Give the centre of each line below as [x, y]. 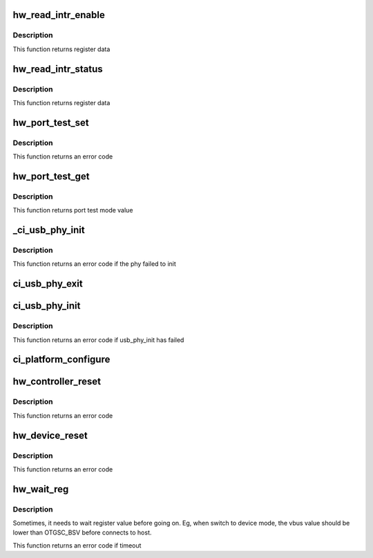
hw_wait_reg [41, 489]
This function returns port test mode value [73, 210]
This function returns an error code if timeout [77, 545]
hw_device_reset [50, 435]
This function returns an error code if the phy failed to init [94, 264]
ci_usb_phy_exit [48, 284]
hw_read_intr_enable [59, 15]
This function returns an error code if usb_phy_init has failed [98, 340]
